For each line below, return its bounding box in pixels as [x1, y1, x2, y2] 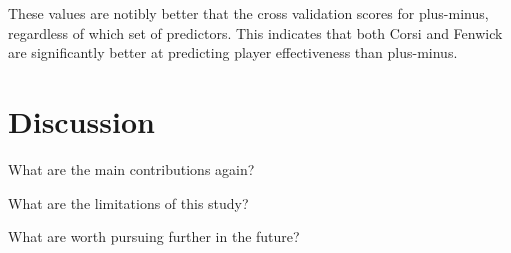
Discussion [8, 100, 155, 141]
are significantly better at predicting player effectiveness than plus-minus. [8, 42, 458, 63]
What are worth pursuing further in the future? [8, 226, 300, 247]
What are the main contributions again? [8, 158, 255, 179]
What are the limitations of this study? [8, 192, 249, 213]
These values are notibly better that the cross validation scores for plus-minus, [8, 3, 489, 23]
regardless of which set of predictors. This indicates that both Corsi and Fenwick [8, 22, 503, 43]
